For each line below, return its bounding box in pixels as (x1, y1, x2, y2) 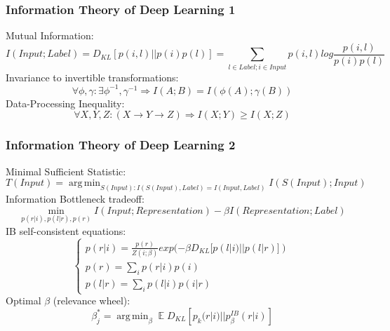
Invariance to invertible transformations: (6, 69, 179, 84)
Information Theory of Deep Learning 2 (6, 136, 236, 154)
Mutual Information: (6, 28, 94, 43)
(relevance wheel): (53, 293, 130, 308)
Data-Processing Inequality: (6, 95, 125, 110)
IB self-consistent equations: (6, 223, 126, 238)
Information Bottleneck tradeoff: (6, 191, 144, 205)
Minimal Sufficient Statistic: (6, 163, 126, 178)
